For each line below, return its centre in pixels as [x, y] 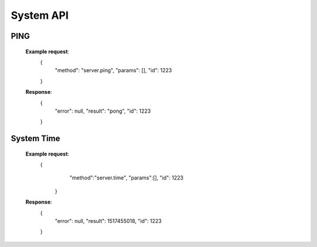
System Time [36, 139]
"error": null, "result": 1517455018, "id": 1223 [108, 221]
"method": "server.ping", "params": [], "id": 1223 [114, 70]
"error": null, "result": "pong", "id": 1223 [103, 111]
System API [40, 15]
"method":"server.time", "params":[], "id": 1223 [127, 178]
